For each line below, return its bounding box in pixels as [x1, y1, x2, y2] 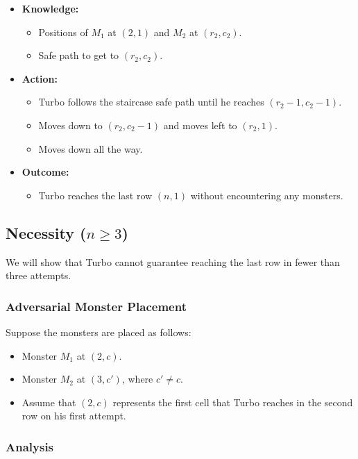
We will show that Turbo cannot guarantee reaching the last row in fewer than [6, 254, 340, 269]
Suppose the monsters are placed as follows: [6, 324, 191, 339]
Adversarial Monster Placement [6, 297, 187, 315]
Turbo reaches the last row [38, 187, 153, 202]
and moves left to [163, 117, 237, 132]
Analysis [6, 437, 54, 455]
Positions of [38, 24, 88, 39]
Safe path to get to [38, 48, 119, 62]
